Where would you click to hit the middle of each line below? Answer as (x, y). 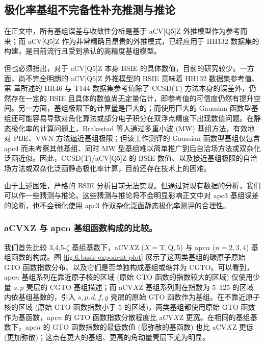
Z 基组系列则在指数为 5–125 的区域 (196, 287)
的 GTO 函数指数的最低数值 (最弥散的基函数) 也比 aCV (135, 327)
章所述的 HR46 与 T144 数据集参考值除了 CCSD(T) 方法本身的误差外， (131, 88)
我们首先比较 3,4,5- (35, 247)
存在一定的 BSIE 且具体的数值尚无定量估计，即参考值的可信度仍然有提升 (132, 98)
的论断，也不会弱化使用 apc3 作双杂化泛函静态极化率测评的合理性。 (117, 205)
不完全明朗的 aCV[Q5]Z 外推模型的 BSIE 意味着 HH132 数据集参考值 (139, 78)
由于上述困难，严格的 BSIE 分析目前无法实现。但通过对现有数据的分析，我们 (132, 185)
